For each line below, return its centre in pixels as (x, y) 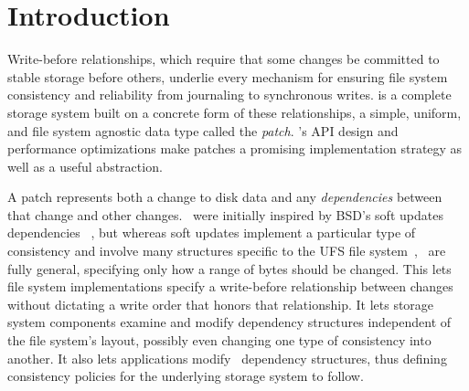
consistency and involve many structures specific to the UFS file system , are (227, 251)
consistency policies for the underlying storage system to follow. (186, 376)
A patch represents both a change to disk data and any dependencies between (225, 197)
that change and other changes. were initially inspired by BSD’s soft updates (225, 214)
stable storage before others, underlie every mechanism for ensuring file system (228, 76)
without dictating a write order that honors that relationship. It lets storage (221, 304)
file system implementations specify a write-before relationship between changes (230, 286)
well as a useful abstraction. (85, 166)
